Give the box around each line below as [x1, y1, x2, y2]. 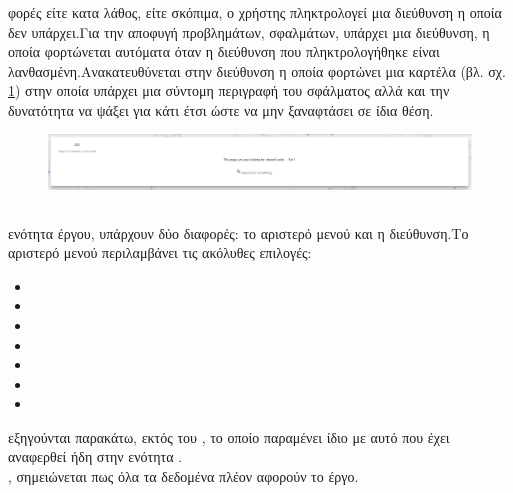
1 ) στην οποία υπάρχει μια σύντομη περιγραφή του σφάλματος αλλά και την [8, 80, 450, 101]
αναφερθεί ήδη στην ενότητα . [8, 446, 183, 467]
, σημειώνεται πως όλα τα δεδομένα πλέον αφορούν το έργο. [8, 466, 359, 487]
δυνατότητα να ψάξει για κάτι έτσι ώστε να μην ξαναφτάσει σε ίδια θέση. [8, 99, 434, 120]
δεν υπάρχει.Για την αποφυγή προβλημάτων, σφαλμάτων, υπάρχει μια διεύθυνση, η [8, 21, 490, 42]
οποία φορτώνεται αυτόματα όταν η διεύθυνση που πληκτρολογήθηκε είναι [8, 41, 440, 62]
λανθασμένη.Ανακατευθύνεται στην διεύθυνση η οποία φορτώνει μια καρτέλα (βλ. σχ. [8, 60, 506, 81]
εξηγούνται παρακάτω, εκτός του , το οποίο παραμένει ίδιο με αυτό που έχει [8, 426, 450, 447]
